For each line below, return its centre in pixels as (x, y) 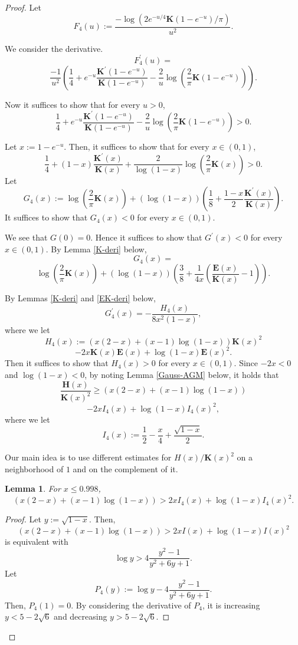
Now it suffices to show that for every (73, 104)
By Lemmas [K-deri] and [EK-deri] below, (80, 298)
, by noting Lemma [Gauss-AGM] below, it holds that (182, 375)
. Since (246, 363)
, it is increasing (231, 605)
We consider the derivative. (54, 48)
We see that (26, 237)
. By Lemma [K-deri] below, (96, 249)
